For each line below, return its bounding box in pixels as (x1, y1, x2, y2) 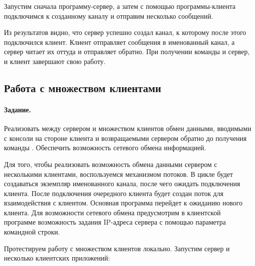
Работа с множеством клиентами (4, 80, 161, 95)
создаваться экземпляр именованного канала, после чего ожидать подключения (4, 178, 240, 189)
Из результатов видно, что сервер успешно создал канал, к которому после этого (4, 27, 246, 37)
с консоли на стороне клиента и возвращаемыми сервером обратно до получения (4, 133, 247, 143)
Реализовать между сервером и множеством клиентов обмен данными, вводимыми (4, 123, 252, 133)
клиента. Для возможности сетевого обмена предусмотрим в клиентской (4, 207, 221, 217)
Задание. (4, 104, 32, 114)
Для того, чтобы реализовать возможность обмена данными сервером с (4, 159, 218, 169)
